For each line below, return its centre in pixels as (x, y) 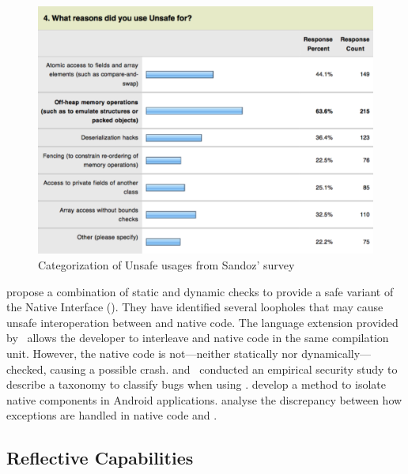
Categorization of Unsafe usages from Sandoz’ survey (166, 265)
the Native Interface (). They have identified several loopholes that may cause (195, 307)
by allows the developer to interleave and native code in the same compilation (198, 338)
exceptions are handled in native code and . (112, 415)
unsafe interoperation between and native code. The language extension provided (202, 322)
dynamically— (336, 353)
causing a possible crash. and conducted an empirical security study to (224, 369)
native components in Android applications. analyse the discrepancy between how (204, 399)
